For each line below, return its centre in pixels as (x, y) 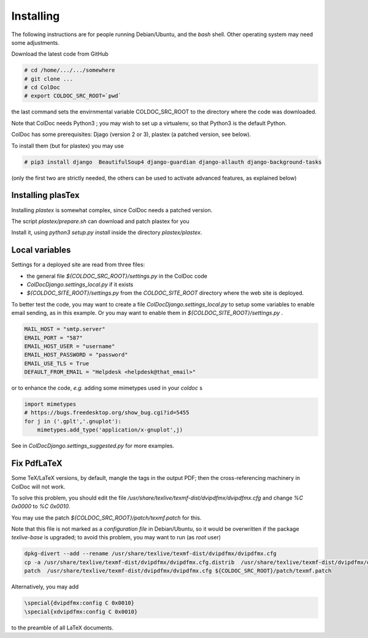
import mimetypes (50, 404)
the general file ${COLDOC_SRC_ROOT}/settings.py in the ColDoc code (117, 276)
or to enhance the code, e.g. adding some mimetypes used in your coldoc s (107, 388)
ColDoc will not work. (38, 487)
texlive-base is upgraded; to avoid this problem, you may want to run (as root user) (116, 537)
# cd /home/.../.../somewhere (70, 70)
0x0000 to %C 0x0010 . (41, 506)
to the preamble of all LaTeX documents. (62, 628)
